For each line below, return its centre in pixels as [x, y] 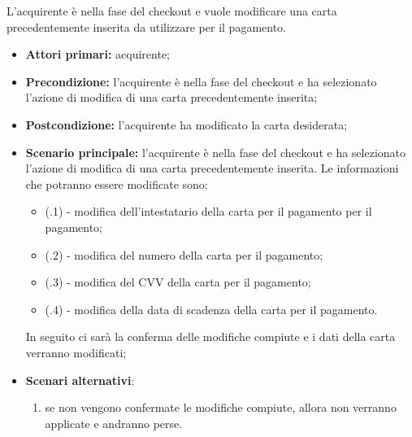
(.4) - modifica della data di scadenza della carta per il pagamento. [211, 309]
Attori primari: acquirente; [98, 54]
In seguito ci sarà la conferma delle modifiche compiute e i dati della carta [210, 336]
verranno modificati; [76, 352]
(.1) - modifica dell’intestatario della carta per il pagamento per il [208, 211]
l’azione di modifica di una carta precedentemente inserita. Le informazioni [212, 168]
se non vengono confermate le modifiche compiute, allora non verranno [221, 407]
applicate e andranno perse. [114, 423]
